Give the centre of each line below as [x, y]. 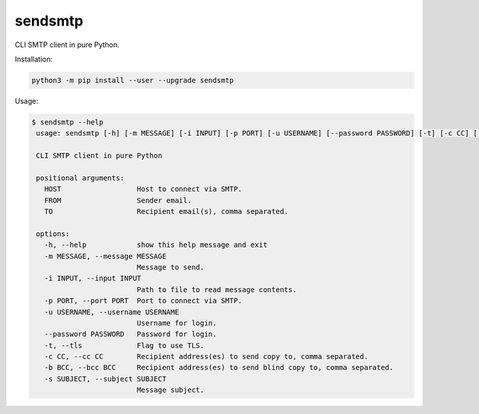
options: [53, 234]
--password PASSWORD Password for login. [131, 334]
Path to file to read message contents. [217, 290]
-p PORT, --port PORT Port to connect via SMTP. [143, 301]
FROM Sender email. [118, 200]
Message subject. [171, 390]
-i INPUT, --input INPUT [93, 278]
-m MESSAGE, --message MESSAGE [105, 256]
